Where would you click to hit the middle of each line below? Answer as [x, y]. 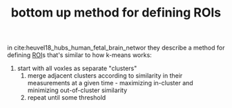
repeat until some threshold [67, 98]
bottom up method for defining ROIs [116, 13]
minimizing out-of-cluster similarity [77, 90]
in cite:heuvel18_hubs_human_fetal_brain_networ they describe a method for [116, 48]
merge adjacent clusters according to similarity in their [105, 76]
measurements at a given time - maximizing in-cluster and [110, 83]
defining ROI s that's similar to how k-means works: [79, 55]
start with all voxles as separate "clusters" [77, 68]
